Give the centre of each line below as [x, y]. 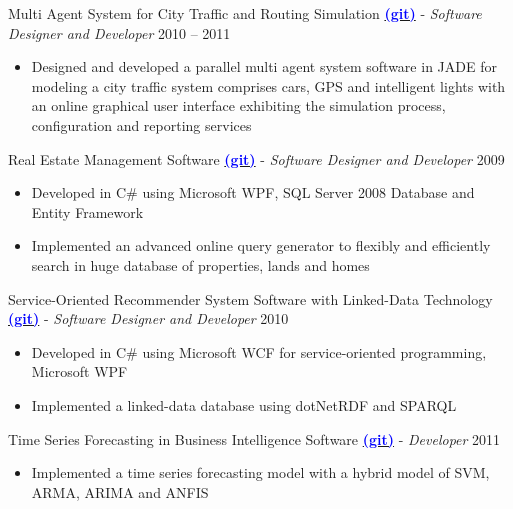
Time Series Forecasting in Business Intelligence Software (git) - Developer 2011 [254, 438]
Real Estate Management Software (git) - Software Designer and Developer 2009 [256, 158]
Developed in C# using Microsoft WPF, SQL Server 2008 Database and [253, 192]
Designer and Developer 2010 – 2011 [119, 32]
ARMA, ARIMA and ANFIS [120, 491]
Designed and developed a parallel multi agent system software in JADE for [264, 66]
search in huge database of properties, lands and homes [200, 264]
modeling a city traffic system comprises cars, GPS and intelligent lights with [268, 85]
